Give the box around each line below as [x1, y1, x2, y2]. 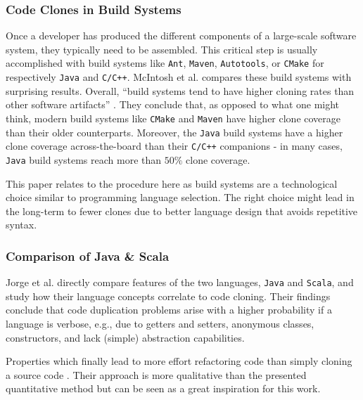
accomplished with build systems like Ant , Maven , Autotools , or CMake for [6, 56, 324, 70]
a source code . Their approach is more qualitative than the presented [6, 367, 307, 382]
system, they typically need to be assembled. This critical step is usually [6, 41, 318, 56]
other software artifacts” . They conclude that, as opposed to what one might [6, 97, 340, 112]
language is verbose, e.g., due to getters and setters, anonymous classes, [6, 316, 314, 330]
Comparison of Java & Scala [6, 247, 170, 264]
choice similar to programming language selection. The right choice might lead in [6, 190, 355, 205]
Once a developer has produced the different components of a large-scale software [6, 28, 357, 43]
